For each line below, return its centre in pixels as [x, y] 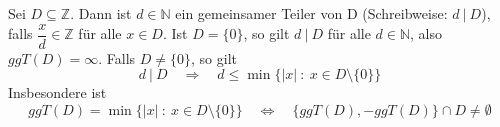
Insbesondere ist [57, 92]
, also [426, 33]
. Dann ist [101, 13]
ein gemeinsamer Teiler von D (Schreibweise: [311, 13]
